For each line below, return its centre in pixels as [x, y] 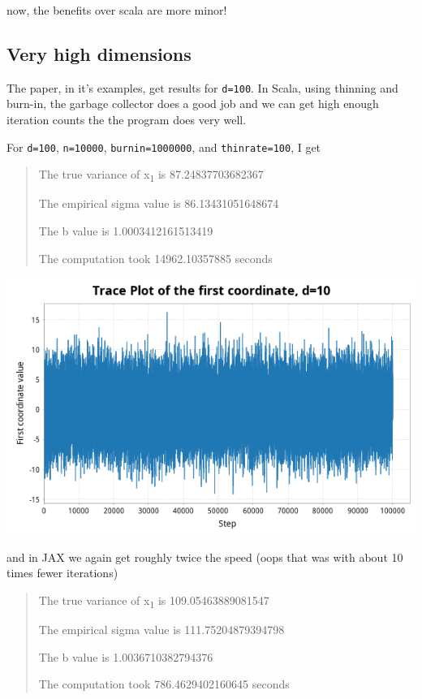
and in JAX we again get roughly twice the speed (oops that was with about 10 [205, 557]
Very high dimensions [99, 53]
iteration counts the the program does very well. [127, 120]
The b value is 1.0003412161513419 [126, 231]
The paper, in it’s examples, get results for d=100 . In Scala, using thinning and [202, 87]
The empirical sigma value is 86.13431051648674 [159, 203]
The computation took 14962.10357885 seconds [155, 258]
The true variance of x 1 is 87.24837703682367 [151, 175]
